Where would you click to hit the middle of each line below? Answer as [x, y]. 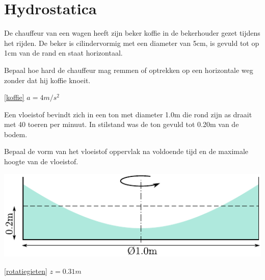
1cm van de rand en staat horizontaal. [63, 53]
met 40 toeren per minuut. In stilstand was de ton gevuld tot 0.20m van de [122, 124]
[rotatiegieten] [26, 271]
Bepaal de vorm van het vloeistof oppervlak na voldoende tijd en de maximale [126, 151]
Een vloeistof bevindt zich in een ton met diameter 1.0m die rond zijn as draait [128, 114]
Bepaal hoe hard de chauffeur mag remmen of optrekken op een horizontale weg [129, 70]
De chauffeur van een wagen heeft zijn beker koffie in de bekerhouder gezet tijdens [132, 33]
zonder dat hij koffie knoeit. [47, 80]
